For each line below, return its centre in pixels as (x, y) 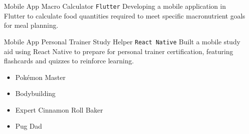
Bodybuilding (36, 93)
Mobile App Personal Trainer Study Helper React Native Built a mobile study (122, 41)
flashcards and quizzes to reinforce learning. (69, 61)
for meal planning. (31, 25)
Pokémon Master (40, 77)
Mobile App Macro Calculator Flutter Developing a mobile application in (115, 6)
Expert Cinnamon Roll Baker (59, 109)
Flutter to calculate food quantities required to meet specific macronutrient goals (125, 15)
